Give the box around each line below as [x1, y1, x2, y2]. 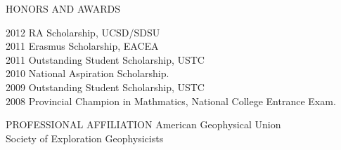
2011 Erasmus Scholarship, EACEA [6, 39, 159, 53]
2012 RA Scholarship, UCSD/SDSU [6, 25, 160, 39]
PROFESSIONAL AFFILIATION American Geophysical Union [6, 117, 281, 132]
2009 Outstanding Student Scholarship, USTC [6, 79, 205, 94]
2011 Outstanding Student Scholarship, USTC [6, 52, 205, 67]
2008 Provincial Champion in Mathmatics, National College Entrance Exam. [6, 93, 336, 108]
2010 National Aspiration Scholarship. [6, 66, 169, 81]
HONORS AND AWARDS [6, 1, 120, 15]
